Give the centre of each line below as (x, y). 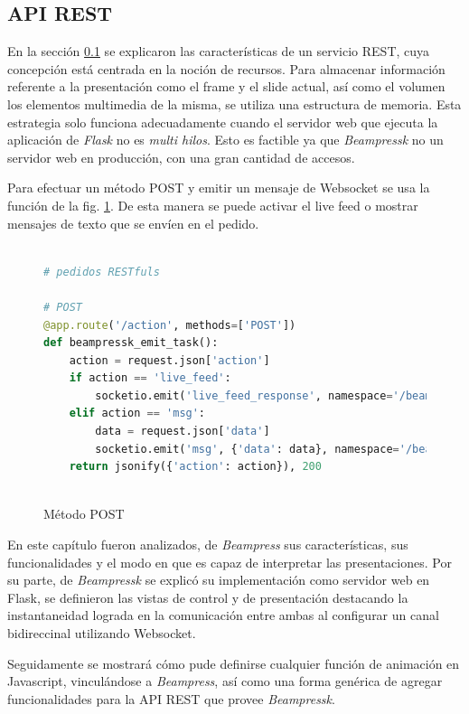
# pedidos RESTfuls (102, 272)
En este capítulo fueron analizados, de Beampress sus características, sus (208, 545)
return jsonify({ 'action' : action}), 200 (195, 467)
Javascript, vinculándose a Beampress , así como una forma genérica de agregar (225, 681)
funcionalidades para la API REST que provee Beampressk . (171, 698)
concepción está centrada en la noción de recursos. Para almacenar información (226, 68)
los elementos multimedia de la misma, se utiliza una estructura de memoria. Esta (234, 103)
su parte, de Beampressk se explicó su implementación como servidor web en (219, 580)
